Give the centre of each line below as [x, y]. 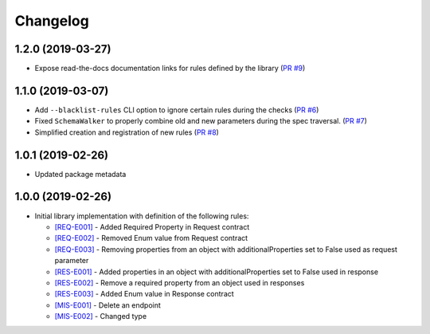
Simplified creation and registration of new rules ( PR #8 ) [127, 132]
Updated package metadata [80, 174]
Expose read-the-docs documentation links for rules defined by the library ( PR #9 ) [170, 69]
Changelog [52, 21]
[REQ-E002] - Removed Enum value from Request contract [151, 238]
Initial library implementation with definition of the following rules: [142, 216]
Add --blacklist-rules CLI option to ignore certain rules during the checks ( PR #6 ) [177, 110]
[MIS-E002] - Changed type [101, 316]
